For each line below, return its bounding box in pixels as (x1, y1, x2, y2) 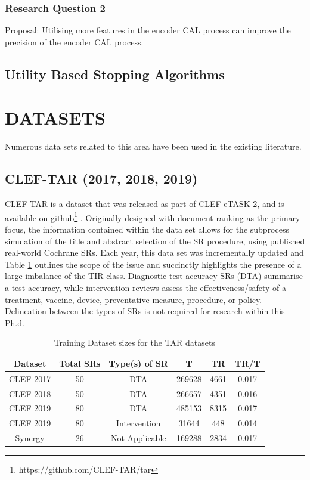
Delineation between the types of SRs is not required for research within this (5, 305, 285, 317)
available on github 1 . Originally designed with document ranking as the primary (5, 209, 300, 224)
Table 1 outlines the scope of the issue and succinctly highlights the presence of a (5, 258, 302, 270)
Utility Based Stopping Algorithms (5, 64, 225, 83)
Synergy (15, 432, 45, 444)
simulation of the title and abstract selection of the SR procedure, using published (5, 234, 305, 247)
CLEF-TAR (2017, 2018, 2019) (5, 169, 198, 188)
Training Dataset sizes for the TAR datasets (54, 336, 215, 349)
